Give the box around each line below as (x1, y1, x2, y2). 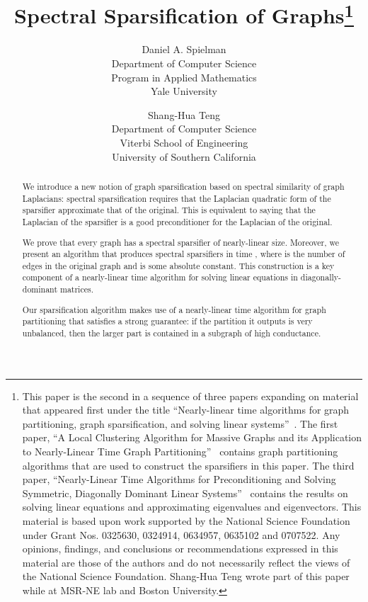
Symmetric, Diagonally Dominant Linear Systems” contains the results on (22, 485, 348, 500)
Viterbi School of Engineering (120, 135, 248, 150)
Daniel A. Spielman (142, 42, 226, 57)
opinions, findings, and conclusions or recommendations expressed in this (22, 541, 338, 556)
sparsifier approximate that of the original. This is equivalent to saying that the (22, 204, 316, 216)
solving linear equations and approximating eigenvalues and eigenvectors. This (22, 499, 362, 514)
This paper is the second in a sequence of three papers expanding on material (22, 388, 359, 403)
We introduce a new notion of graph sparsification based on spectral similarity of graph (22, 181, 345, 192)
